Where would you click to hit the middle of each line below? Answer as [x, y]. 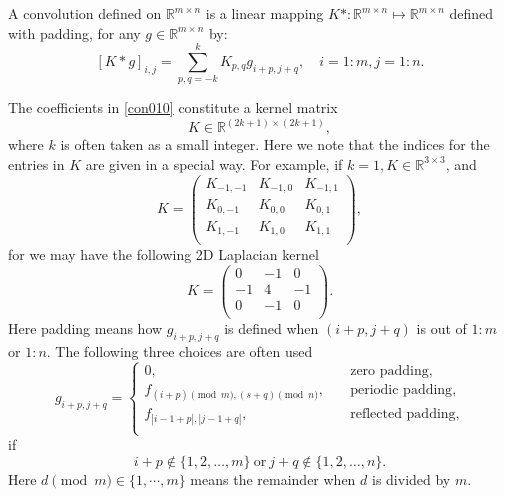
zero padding [389, 370]
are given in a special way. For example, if [214, 163]
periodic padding [401, 389]
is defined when [271, 327]
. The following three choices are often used [179, 350]
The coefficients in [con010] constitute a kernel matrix [173, 107]
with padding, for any [74, 32]
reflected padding [403, 413]
